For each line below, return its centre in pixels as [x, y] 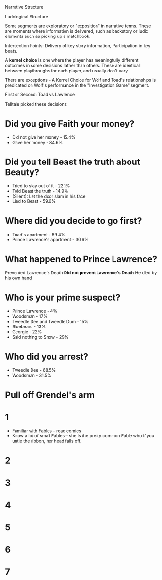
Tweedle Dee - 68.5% [34, 370]
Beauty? [22, 172]
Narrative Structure [24, 7]
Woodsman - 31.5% [32, 375]
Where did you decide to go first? [73, 221]
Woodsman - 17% [30, 316]
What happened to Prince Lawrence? [81, 259]
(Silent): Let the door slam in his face [49, 196]
